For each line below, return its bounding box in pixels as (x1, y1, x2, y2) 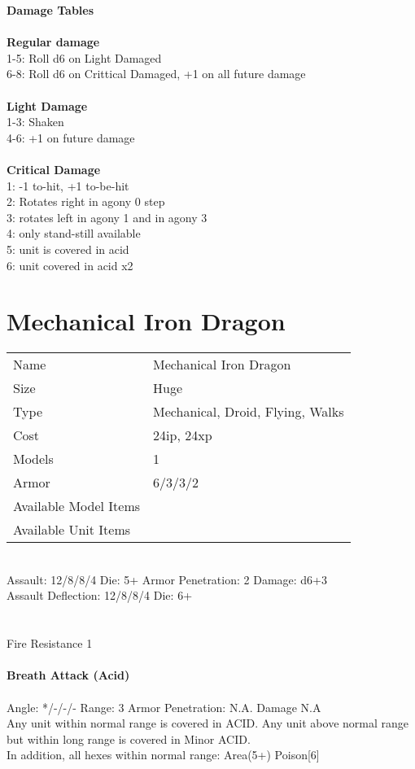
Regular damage (7, 33, 100, 50)
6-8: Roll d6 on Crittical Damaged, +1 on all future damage (7, 65, 306, 82)
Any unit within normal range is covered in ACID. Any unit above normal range (7, 714, 408, 732)
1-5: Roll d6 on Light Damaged (7, 49, 162, 66)
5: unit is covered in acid (7, 240, 129, 257)
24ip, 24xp (153, 426, 212, 445)
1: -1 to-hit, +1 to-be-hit (7, 177, 129, 194)
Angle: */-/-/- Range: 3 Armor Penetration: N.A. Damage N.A (7, 698, 321, 715)
